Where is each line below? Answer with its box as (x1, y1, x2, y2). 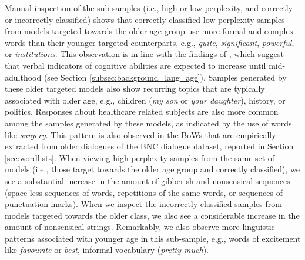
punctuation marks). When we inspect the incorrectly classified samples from (5, 198, 282, 210)
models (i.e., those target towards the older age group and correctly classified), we (5, 163, 300, 175)
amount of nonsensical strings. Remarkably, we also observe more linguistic (5, 221, 275, 233)
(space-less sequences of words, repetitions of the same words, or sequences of (5, 186, 283, 198)
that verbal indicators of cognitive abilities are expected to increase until (5, 59, 266, 71)
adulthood (5, 71, 42, 83)
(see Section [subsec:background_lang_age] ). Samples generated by (43, 71, 287, 83)
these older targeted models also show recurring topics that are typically (5, 82, 265, 95)
